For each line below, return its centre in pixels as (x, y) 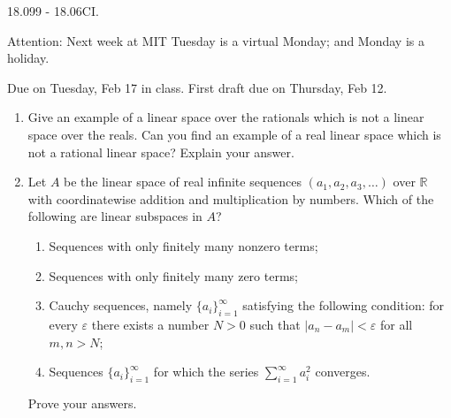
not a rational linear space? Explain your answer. (161, 152)
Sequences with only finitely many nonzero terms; (183, 245)
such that (275, 324)
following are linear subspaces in (115, 216)
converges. (343, 372)
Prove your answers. (82, 403)
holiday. (28, 58)
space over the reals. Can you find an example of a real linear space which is (234, 134)
